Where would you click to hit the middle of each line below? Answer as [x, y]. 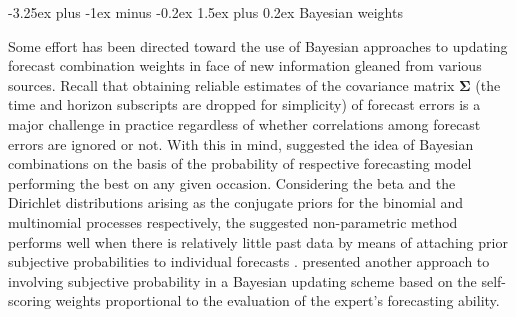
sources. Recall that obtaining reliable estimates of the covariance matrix [231, 84]
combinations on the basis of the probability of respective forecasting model [240, 163]
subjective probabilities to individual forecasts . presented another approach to [249, 261]
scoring [29, 300]
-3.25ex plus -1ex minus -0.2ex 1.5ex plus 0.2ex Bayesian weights [205, 12]
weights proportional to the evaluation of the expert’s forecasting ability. [277, 300]
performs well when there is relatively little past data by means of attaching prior [258, 241]
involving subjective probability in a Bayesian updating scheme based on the [242, 280]
